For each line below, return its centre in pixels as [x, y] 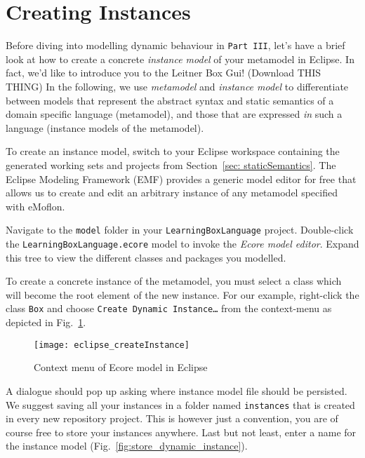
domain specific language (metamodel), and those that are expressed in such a [174, 114]
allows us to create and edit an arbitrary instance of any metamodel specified [172, 193]
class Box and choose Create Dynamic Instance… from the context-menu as [169, 308]
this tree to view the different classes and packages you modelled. [146, 257]
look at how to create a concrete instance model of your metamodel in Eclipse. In [180, 59]
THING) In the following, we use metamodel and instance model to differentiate [177, 86]
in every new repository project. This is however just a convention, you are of [172, 418]
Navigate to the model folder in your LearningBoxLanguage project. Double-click [180, 230]
